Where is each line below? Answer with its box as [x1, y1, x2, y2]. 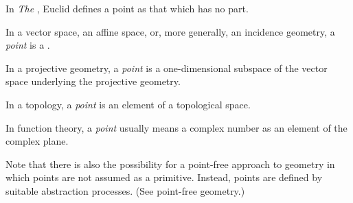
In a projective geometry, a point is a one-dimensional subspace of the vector [5, 60, 328, 75]
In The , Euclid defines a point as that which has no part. [5, 1, 249, 15]
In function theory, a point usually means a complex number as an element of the [5, 120, 348, 134]
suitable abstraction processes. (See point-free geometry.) [5, 183, 245, 198]
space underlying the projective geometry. [5, 74, 181, 88]
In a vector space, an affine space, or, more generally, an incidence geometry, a [5, 24, 335, 38]
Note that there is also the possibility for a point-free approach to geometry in [5, 156, 335, 171]
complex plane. [5, 134, 69, 148]
